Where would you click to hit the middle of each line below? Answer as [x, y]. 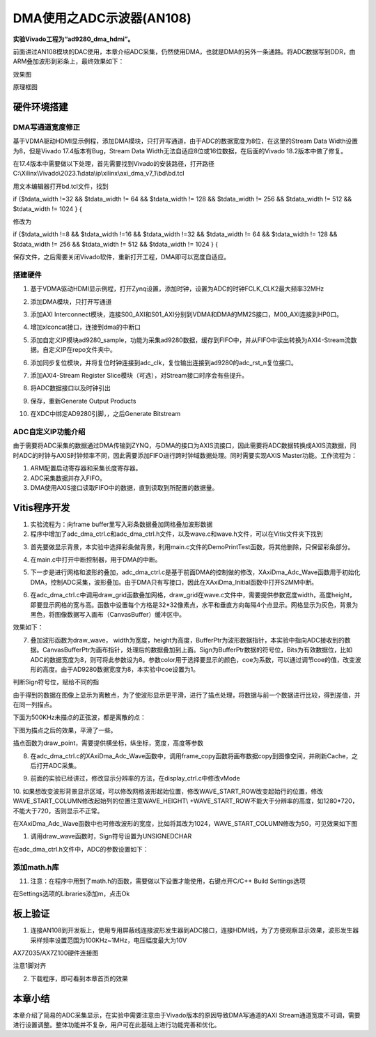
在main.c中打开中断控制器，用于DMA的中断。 [96, 560]
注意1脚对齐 [30, 966]
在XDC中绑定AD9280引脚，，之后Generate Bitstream [105, 414]
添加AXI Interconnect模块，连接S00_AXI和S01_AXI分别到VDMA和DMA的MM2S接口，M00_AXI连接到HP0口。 [186, 314]
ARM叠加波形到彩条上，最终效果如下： [69, 61]
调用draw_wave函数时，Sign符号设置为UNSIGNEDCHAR [111, 836]
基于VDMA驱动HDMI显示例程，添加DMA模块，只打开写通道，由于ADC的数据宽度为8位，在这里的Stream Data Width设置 [186, 141]
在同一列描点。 [34, 705]
